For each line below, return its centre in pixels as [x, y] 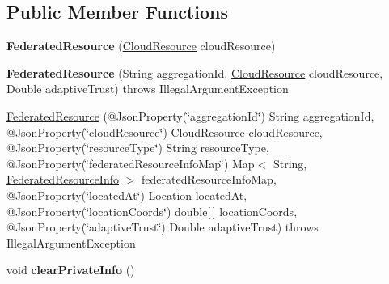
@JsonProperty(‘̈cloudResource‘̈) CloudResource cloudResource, [165, 131]
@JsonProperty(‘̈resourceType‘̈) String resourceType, [138, 148]
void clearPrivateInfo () [71, 270]
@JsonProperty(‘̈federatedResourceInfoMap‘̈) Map [131, 163]
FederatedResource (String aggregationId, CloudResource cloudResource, [195, 72]
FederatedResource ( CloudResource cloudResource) [141, 46]
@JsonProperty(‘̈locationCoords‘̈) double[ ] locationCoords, [152, 211]
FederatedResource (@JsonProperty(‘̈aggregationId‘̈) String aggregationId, [190, 115]
